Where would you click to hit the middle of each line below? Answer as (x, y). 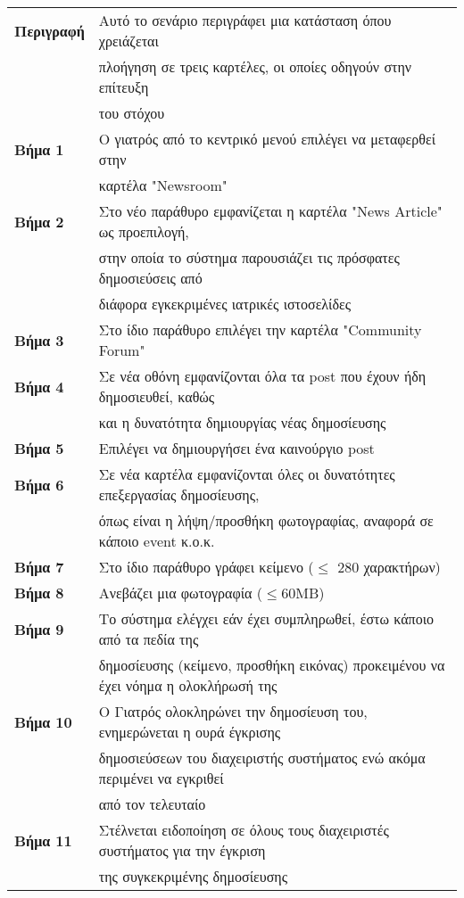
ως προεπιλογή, (144, 231)
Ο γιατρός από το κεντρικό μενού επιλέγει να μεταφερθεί (267, 139)
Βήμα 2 (39, 221)
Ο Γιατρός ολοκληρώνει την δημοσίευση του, (233, 711)
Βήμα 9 (39, 629)
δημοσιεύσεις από (150, 278)
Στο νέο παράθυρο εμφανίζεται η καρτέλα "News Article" (270, 211)
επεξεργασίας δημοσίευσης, (179, 494)
